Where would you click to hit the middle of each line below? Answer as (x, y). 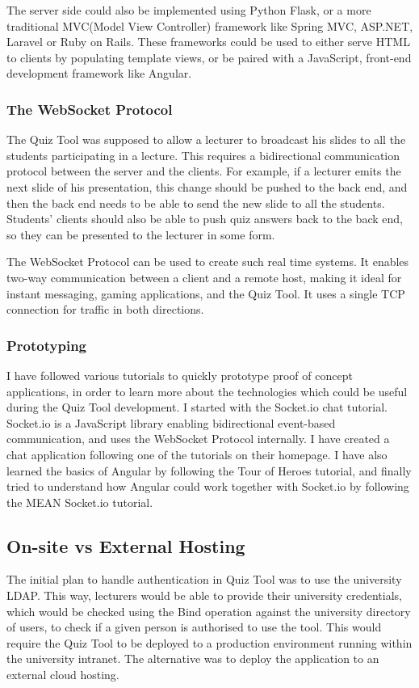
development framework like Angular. (99, 73)
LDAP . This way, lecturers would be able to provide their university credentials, (204, 595)
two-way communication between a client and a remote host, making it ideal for (204, 277)
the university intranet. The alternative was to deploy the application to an (193, 658)
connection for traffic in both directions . (105, 309)
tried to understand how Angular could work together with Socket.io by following (208, 486)
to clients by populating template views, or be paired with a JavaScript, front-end (209, 57)
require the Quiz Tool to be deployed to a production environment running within (209, 642)
